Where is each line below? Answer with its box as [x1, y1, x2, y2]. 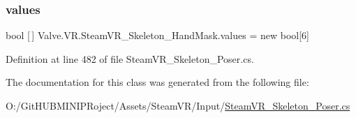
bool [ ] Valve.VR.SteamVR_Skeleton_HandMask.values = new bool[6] [6, 28, 309, 43]
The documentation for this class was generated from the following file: [6, 75, 309, 89]
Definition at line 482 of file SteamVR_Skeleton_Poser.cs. [6, 51, 254, 66]
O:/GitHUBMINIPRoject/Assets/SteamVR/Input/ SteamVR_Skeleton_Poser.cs [6, 98, 350, 112]
